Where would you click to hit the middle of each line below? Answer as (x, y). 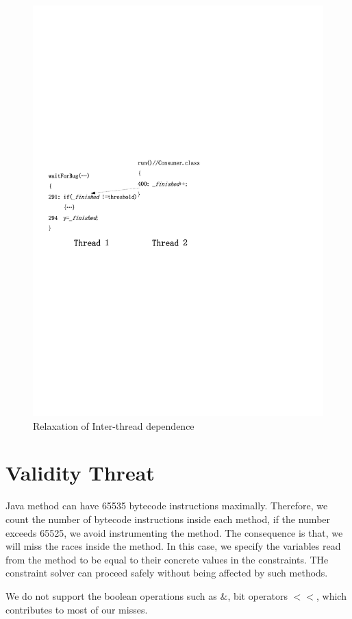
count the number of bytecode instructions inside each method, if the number (168, 519)
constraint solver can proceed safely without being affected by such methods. (167, 573)
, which (331, 595)
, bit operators (258, 595)
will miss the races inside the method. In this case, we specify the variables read (173, 546)
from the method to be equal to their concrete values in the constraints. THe (167, 559)
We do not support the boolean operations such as (111, 595)
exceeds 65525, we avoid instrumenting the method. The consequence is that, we (174, 532)
